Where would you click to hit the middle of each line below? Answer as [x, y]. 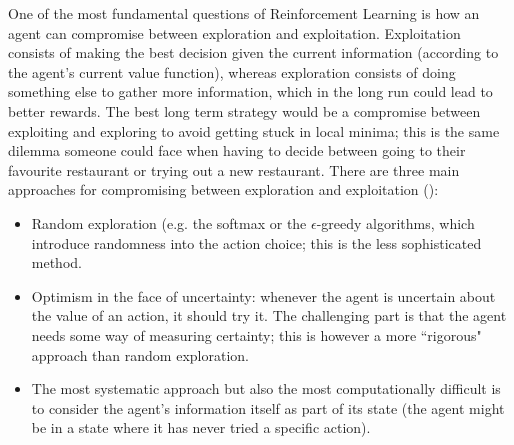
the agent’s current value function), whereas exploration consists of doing [232, 71]
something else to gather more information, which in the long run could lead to [250, 91]
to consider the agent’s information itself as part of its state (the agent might [268, 407]
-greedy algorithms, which [395, 222]
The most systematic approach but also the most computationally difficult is [266, 388]
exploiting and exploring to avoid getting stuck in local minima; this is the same [254, 130]
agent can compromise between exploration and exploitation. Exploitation [234, 32]
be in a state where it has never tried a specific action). [201, 427]
